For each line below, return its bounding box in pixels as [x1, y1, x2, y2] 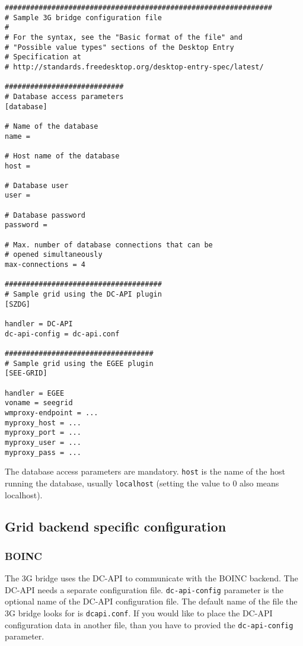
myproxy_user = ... [5, 438, 81, 447]
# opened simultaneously [5, 250, 103, 259]
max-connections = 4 [5, 260, 86, 269]
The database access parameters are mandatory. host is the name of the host [5, 465, 285, 478]
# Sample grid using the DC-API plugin [5, 290, 162, 299]
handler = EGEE [5, 389, 65, 397]
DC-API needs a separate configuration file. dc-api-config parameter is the [5, 583, 283, 596]
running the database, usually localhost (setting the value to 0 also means [5, 476, 279, 489]
